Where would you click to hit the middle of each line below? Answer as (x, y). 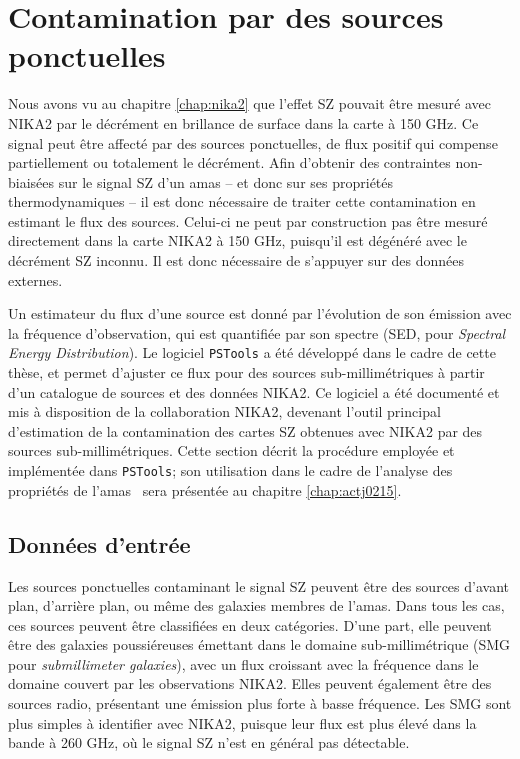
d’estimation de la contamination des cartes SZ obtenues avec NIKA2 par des (245, 430)
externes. (35, 279)
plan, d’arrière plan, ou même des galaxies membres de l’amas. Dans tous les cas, (256, 605)
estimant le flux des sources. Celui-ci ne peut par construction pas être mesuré (248, 220)
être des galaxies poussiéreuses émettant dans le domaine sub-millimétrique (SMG (259, 644)
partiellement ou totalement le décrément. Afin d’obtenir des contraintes (229, 162)
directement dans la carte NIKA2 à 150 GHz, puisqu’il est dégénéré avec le (237, 240)
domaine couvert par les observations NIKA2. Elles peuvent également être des (250, 683)
